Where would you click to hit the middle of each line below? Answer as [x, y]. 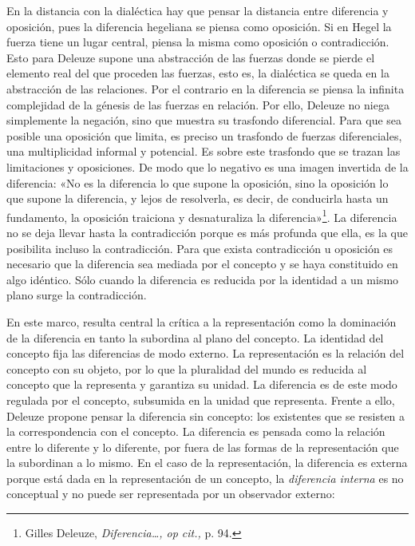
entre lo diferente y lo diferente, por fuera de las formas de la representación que [203, 447]
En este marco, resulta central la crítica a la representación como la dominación [202, 321]
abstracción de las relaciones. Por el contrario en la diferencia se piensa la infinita [206, 88]
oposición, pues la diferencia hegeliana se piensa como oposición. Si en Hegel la [199, 26]
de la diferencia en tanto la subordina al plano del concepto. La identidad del [195, 337]
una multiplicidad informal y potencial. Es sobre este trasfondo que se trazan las [204, 151]
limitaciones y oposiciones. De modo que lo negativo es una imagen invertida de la [207, 166]
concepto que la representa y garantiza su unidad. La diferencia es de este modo [202, 384]
